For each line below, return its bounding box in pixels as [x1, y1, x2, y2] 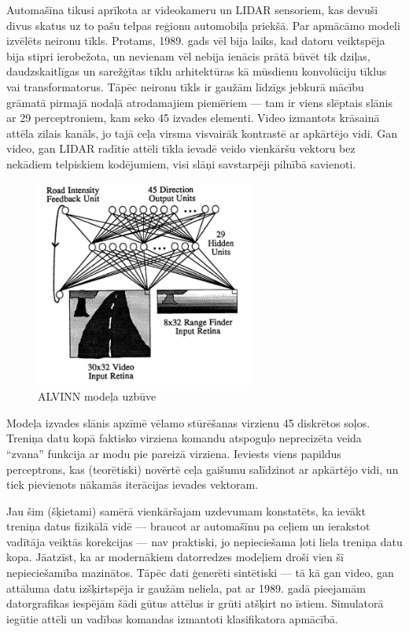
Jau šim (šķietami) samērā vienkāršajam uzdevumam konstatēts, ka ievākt [6, 502, 366, 519]
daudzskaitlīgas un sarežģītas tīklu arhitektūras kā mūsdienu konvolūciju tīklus [6, 63, 387, 79]
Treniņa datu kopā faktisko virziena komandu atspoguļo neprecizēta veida [6, 430, 362, 446]
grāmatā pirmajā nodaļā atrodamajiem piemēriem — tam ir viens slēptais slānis [6, 94, 392, 110]
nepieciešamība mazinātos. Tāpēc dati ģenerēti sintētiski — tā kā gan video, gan [6, 564, 394, 581]
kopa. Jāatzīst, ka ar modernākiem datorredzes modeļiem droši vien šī [6, 549, 344, 565]
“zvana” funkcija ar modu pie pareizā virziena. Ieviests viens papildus [6, 445, 341, 461]
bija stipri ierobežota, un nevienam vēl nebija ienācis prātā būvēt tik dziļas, [6, 47, 370, 64]
